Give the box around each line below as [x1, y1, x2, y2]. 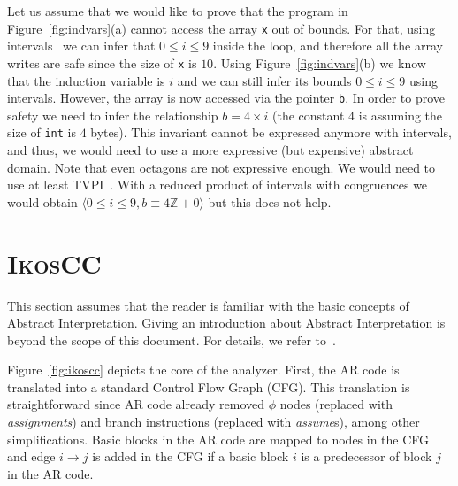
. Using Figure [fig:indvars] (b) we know [213, 53, 426, 72]
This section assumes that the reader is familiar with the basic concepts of [7, 296, 409, 314]
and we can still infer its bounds [177, 71, 352, 89]
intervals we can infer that [7, 36, 156, 55]
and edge [7, 447, 56, 466]
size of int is [7, 123, 77, 142]
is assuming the [358, 105, 443, 124]
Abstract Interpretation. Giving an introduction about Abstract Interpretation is [7, 313, 446, 332]
